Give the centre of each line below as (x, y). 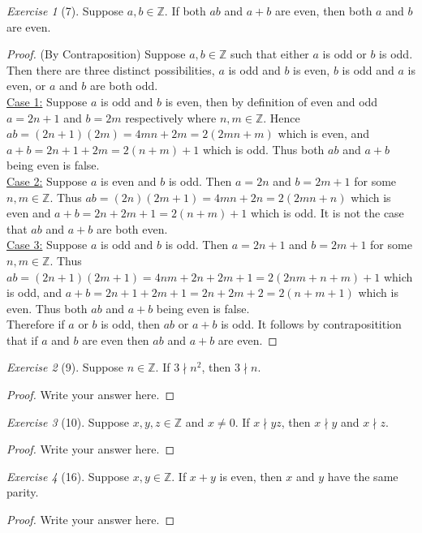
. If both (185, 11)
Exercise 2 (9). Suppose (65, 367)
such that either (269, 54)
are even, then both (323, 11)
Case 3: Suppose (47, 245)
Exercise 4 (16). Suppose (68, 476)
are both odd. (124, 86)
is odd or (344, 54)
